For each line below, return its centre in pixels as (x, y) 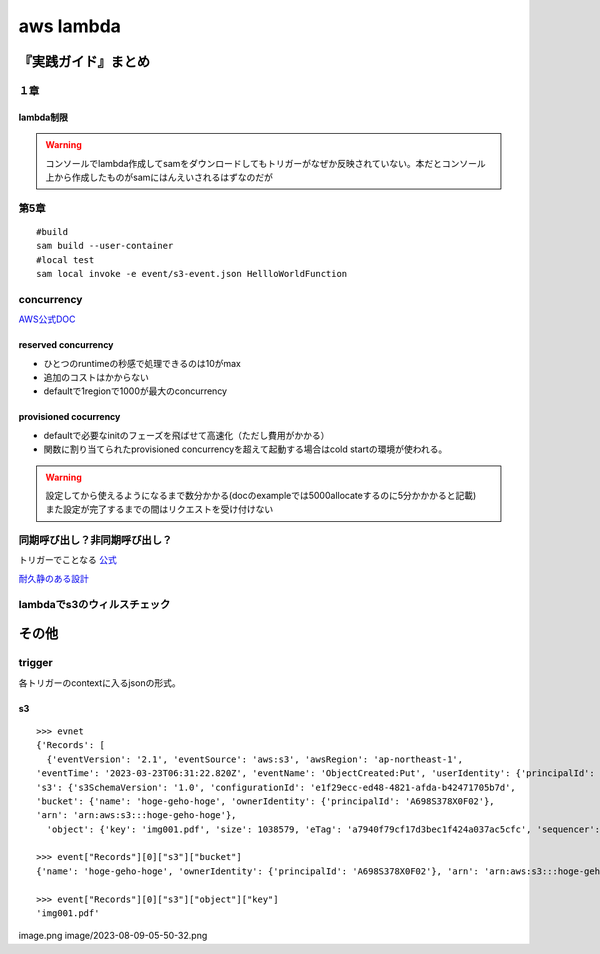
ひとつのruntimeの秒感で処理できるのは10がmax (142, 363)
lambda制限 (43, 117)
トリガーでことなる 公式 (67, 560)
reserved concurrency (66, 345)
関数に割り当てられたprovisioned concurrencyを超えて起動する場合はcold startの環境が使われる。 (245, 449)
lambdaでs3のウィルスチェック (94, 604)
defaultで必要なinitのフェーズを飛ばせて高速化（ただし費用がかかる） (186, 435)
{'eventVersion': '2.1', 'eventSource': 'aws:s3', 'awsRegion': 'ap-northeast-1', (255, 759)
